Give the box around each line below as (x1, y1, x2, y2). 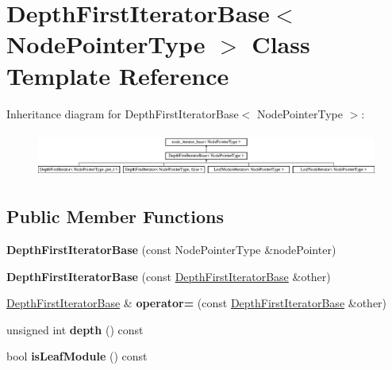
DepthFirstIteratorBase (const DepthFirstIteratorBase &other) (6, 268, 331, 284)
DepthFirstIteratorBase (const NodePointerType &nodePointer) (6, 241, 336, 257)
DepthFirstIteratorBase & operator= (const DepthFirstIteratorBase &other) (6, 295, 387, 311)
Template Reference (6, 59, 229, 91)
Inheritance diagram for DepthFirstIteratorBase (6, 105, 239, 121)
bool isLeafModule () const (6, 348, 148, 364)
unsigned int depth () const (6, 321, 144, 337)
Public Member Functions (6, 204, 224, 229)
